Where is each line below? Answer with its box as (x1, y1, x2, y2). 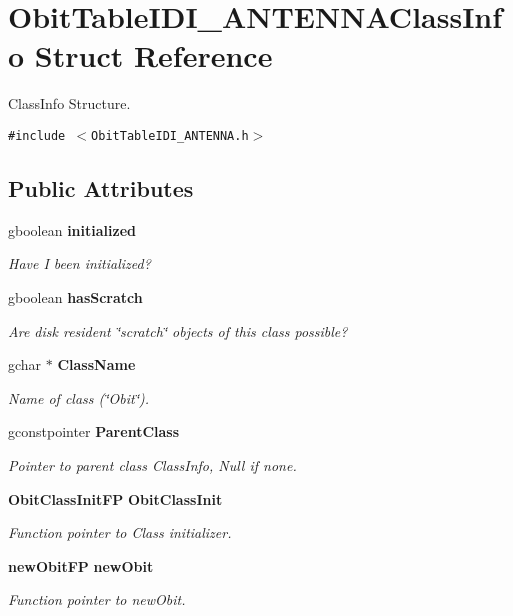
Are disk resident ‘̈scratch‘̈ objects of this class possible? (8, 320, 348, 341)
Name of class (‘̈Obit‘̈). (8, 387, 150, 408)
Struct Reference (34, 35, 273, 76)
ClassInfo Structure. (8, 93, 131, 114)
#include (8, 128, 66, 143)
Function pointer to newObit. (8, 589, 186, 610)
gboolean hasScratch (8, 286, 143, 307)
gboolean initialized (8, 219, 136, 240)
